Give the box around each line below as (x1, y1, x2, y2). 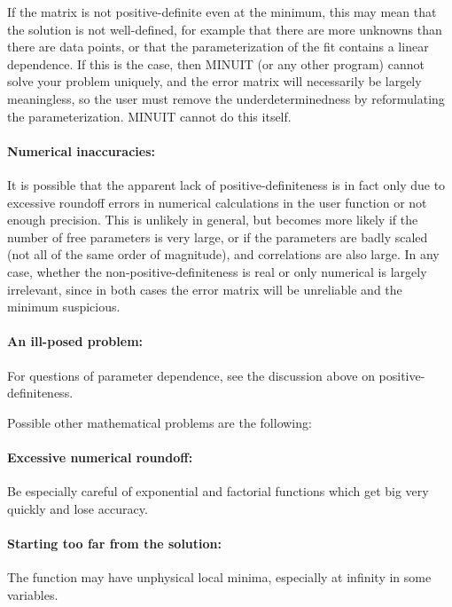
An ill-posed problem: (7, 332, 144, 351)
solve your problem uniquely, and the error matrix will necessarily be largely (7, 72, 422, 91)
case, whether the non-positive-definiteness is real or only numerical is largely (7, 262, 427, 280)
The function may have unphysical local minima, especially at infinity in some (7, 568, 432, 587)
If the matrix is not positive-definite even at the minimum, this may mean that (7, 3, 437, 20)
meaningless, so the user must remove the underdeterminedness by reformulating (7, 89, 445, 107)
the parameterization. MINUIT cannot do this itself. (7, 106, 292, 125)
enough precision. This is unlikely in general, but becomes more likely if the (7, 210, 418, 229)
